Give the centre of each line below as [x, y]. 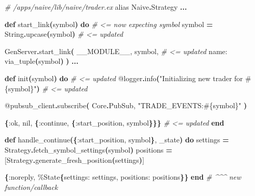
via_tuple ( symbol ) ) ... [42, 61]
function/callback [31, 187]
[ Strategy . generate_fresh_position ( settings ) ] [74, 160]
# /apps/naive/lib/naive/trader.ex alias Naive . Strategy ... [96, 7]
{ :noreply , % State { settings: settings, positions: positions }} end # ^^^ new [123, 177]
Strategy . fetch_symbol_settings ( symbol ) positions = [88, 149]
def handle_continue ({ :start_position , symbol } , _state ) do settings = [117, 140]
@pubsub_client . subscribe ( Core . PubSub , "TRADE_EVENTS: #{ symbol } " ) [126, 105]
